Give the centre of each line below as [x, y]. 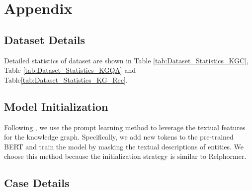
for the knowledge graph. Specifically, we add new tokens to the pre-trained [119, 137]
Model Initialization [56, 106]
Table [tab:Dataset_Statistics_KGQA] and [70, 70]
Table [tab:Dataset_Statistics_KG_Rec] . [66, 79]
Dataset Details [45, 39]
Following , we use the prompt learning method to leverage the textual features [125, 127]
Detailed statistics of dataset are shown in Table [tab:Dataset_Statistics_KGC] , [126, 60]
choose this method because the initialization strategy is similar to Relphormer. [125, 156]
